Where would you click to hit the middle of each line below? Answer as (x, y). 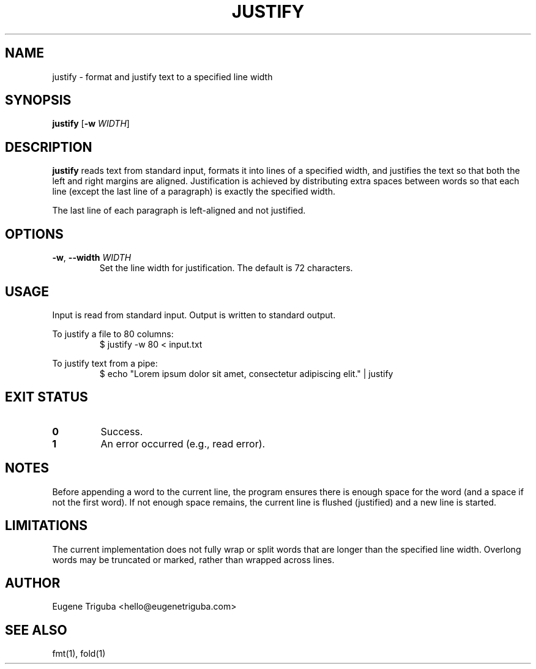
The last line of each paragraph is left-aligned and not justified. (179, 211)
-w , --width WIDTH (92, 258)
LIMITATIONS (47, 526)
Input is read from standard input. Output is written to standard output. (194, 315)
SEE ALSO (36, 630)
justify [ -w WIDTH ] (91, 124)
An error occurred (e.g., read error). (183, 443)
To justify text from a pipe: (105, 363)
